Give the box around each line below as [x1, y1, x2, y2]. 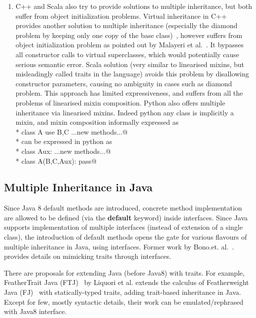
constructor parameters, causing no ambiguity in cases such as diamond [15, 78, 232, 88]
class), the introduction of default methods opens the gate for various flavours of [4, 232, 247, 242]
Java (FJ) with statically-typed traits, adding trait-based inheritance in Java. [4, 287, 241, 297]
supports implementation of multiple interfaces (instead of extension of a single [4, 222, 243, 232]
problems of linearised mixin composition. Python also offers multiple [15, 97, 225, 107]
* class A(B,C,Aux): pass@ [15, 155, 97, 166]
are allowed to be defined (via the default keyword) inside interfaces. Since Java [4, 212, 248, 222]
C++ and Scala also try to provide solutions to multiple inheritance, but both [15, 1, 252, 11]
